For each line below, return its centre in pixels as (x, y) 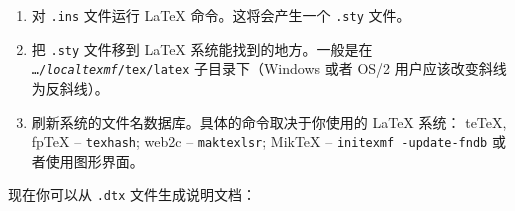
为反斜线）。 (70, 87)
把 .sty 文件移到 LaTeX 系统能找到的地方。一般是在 (202, 48)
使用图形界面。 (94, 160)
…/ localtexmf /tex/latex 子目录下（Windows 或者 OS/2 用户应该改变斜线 (269, 68)
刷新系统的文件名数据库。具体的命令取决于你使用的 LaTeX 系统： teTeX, (269, 121)
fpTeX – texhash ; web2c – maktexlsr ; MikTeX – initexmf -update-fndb (259, 141)
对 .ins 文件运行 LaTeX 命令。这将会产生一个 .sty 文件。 (221, 15)
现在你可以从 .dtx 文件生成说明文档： (132, 194)
